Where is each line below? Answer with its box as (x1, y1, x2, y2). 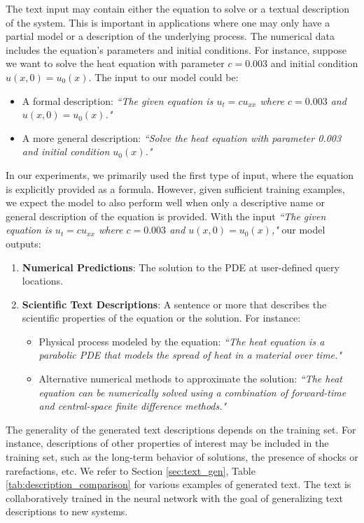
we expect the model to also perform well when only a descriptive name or (6, 195, 325, 210)
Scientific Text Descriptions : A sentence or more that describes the (22, 296, 327, 311)
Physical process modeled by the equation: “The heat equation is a (38, 334, 325, 348)
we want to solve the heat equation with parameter (6, 56, 225, 71)
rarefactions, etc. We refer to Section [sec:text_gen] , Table (6, 463, 255, 478)
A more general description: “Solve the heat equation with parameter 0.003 (22, 130, 342, 145)
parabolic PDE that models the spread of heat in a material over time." (38, 348, 342, 362)
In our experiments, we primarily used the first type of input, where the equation (6, 167, 354, 182)
